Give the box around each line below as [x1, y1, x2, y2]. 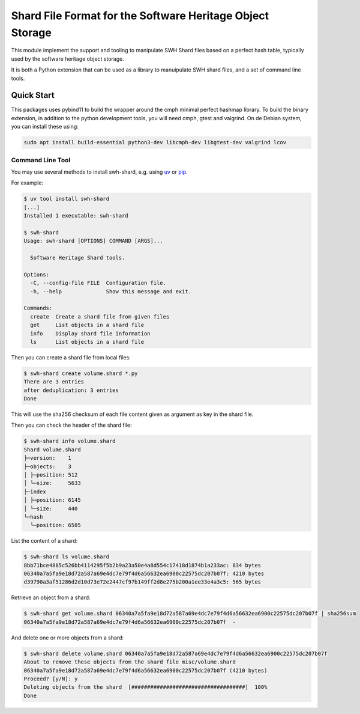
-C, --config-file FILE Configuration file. [30, 279, 166, 287]
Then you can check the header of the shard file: [11, 421, 132, 429]
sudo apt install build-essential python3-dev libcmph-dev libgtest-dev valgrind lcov [23, 139, 287, 146]
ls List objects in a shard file [30, 338, 144, 345]
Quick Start [11, 90, 55, 100]
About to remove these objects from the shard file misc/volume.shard [23, 659, 236, 665]
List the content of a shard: [11, 537, 78, 545]
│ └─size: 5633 [23, 480, 81, 487]
